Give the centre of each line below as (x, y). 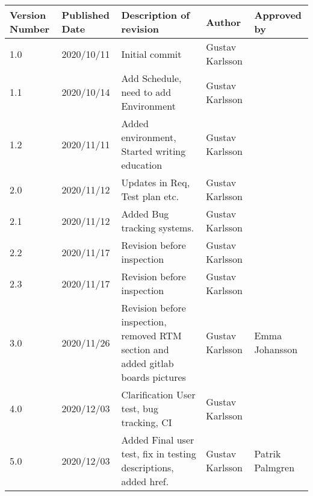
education (142, 165)
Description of (155, 15)
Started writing (153, 151)
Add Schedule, (151, 78)
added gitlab (147, 363)
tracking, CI (147, 422)
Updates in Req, (156, 182)
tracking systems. (158, 228)
